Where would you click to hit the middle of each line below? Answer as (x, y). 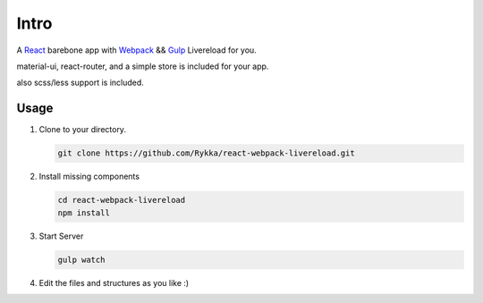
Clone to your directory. (83, 130)
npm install (84, 213)
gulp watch (81, 260)
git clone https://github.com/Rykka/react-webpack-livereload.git (206, 153)
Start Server (61, 236)
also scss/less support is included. (80, 83)
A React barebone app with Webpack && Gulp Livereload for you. (136, 50)
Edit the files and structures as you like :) (114, 282)
